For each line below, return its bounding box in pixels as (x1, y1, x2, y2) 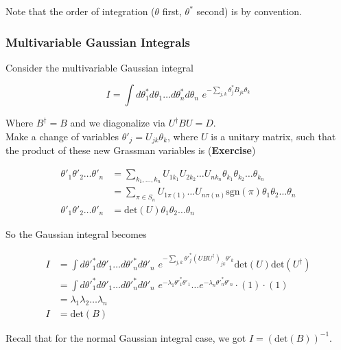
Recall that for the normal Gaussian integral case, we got (5, 330, 246, 344)
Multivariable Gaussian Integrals (5, 33, 191, 50)
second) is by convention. (196, 4, 302, 18)
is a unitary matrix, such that (211, 129, 336, 143)
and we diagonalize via (70, 116, 165, 130)
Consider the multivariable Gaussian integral (5, 60, 193, 74)
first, (162, 4, 182, 18)
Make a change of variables (5, 129, 119, 143)
